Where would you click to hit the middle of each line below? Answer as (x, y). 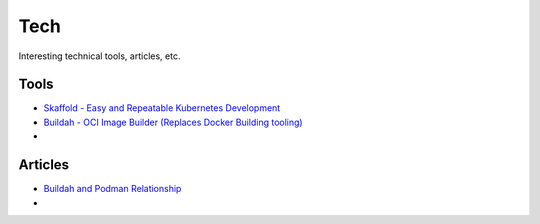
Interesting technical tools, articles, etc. (99, 56)
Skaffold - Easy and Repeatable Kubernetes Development (162, 108)
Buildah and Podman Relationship (112, 189)
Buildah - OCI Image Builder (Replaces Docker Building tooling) (173, 122)
